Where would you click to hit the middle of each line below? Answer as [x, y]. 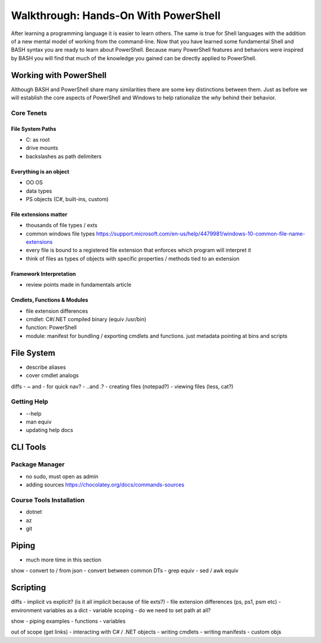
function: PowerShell [51, 328]
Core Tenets [29, 113]
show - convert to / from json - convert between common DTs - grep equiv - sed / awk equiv [125, 570]
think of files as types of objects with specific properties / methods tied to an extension [133, 258]
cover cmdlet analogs [52, 375]
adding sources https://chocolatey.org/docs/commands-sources [105, 484]
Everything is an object [40, 171]
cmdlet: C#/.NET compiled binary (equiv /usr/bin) [86, 319]
